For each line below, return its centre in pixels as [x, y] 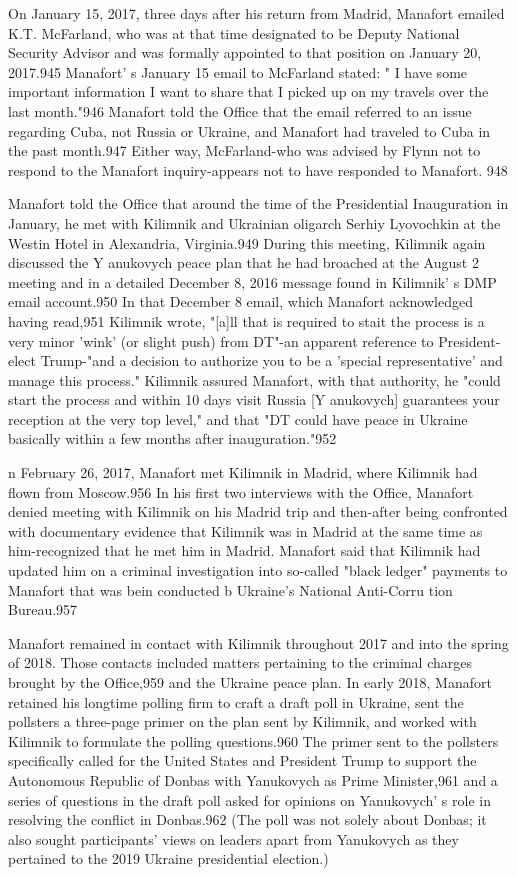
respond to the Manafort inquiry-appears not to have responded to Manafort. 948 [258, 169]
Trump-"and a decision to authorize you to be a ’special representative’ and [271, 360]
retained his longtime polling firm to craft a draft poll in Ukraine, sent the [236, 701]
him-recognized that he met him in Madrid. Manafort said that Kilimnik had [244, 550]
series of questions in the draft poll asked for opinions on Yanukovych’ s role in [249, 799]
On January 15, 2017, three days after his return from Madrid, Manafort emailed [256, 13]
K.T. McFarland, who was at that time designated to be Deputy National [234, 32]
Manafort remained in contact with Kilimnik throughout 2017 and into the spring [258, 642]
